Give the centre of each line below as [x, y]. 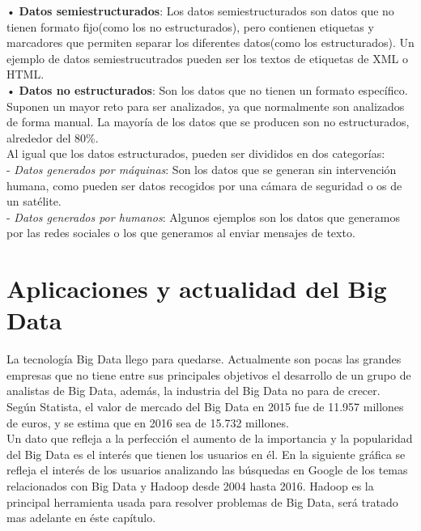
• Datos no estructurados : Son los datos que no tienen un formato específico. [207, 89]
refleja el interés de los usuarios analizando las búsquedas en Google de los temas [207, 470]
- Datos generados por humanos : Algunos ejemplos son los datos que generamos [204, 217]
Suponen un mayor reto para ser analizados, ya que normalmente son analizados [206, 106]
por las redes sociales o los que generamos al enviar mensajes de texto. [181, 233]
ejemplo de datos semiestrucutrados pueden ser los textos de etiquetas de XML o [207, 58]
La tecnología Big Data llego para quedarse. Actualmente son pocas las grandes [204, 359]
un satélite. [34, 201]
